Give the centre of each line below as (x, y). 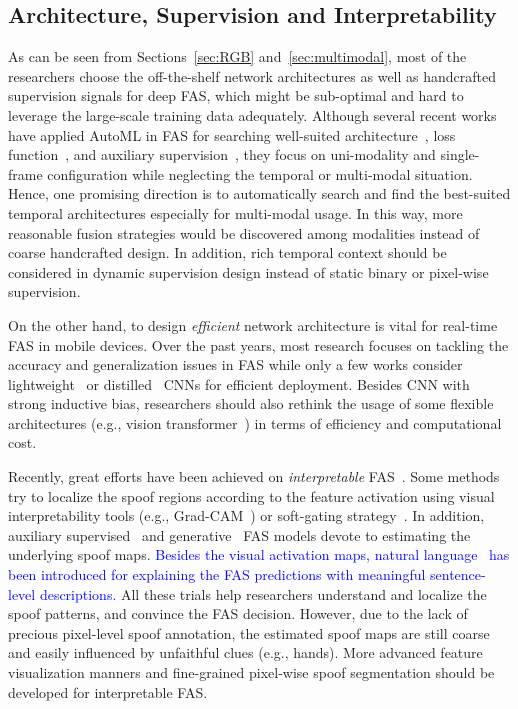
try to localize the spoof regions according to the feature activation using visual (251, 495)
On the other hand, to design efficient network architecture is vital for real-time (253, 324)
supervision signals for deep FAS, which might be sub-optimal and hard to (236, 95)
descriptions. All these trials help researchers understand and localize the (263, 593)
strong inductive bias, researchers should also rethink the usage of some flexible (251, 403)
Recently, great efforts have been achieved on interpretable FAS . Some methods (254, 476)
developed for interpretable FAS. (108, 691)
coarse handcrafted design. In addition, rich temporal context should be (227, 252)
